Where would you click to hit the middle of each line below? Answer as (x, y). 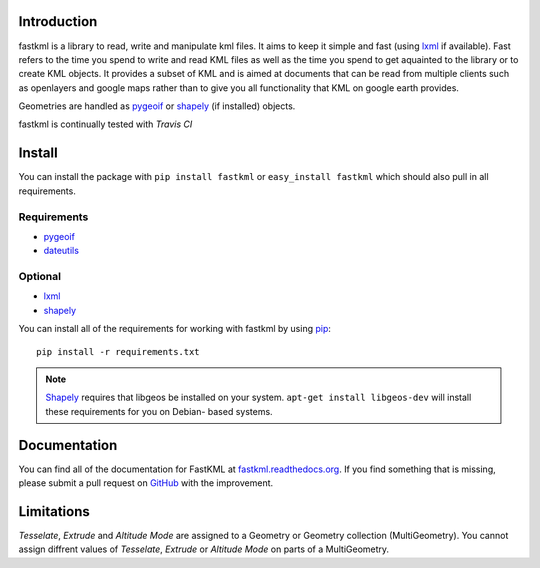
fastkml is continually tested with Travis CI (105, 124)
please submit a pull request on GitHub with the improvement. (146, 483)
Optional (40, 277)
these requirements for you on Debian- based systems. (159, 411)
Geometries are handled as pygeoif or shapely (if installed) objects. (157, 106)
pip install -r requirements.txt (118, 351)
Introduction (58, 21)
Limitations (54, 511)
